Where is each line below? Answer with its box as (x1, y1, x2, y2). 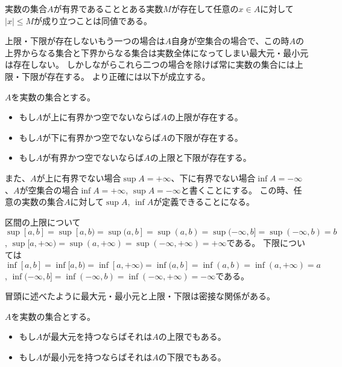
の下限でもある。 (158, 350, 226, 363)
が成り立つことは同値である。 (34, 14, 152, 27)
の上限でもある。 (158, 330, 226, 343)
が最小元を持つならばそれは (42, 350, 153, 363)
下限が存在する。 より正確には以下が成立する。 (21, 70, 211, 82)
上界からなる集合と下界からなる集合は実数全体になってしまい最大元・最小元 (5, 46, 309, 59)
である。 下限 (226, 236, 280, 249)
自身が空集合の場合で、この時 (171, 34, 290, 47)
